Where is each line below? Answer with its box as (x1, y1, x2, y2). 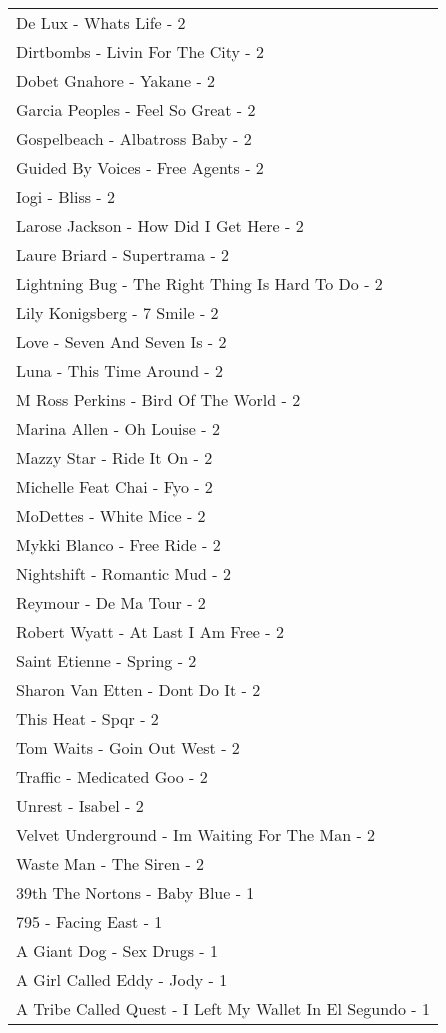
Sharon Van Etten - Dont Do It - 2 (16, 678, 261, 701)
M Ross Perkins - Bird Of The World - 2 (16, 388, 301, 411)
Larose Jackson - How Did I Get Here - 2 (16, 214, 304, 237)
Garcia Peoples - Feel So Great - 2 (16, 98, 256, 121)
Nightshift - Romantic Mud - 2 (16, 562, 231, 585)
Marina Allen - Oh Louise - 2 (16, 417, 220, 440)
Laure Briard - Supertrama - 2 (16, 243, 230, 266)
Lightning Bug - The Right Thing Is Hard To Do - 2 (16, 272, 383, 295)
